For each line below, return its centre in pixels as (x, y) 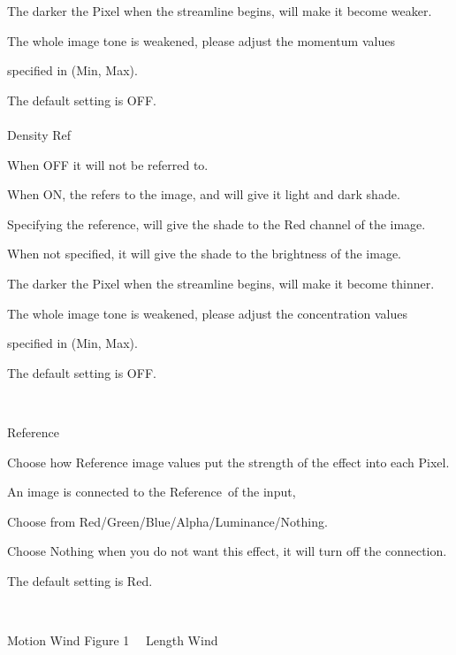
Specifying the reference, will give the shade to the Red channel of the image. (217, 223)
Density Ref (39, 134)
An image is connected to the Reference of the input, (152, 492)
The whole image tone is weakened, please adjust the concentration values (207, 313)
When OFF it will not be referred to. (108, 164)
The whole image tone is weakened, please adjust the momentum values (201, 40)
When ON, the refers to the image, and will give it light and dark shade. (204, 194)
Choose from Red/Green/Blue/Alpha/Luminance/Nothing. (167, 521)
